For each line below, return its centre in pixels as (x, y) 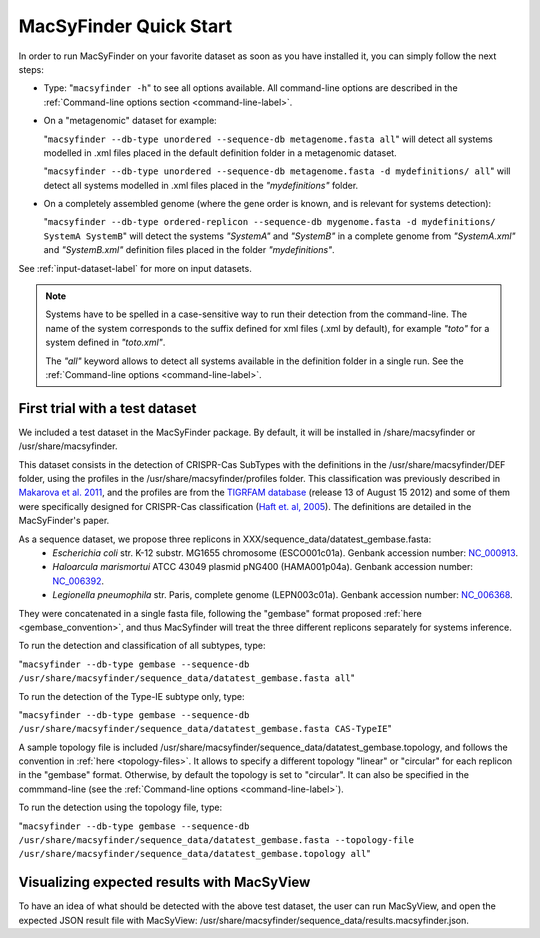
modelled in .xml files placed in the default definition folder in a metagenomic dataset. (220, 152)
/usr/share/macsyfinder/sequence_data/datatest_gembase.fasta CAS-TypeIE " (205, 729)
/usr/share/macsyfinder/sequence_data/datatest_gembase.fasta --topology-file (216, 840)
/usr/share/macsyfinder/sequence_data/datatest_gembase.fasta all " (186, 678)
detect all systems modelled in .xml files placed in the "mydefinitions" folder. (201, 185)
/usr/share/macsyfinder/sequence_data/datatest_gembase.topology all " (194, 854)
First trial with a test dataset (107, 408)
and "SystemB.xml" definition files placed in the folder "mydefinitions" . (189, 250)
